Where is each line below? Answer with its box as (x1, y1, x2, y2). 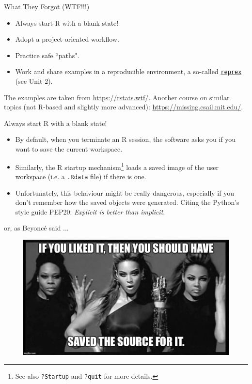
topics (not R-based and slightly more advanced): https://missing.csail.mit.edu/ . (4, 102, 243, 112)
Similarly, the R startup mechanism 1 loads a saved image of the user (15, 160, 219, 172)
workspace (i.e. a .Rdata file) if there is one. (15, 171, 146, 181)
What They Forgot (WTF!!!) (4, 1, 90, 11)
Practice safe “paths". (15, 50, 79, 60)
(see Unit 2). (15, 76, 53, 86)
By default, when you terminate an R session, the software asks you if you (15, 134, 236, 144)
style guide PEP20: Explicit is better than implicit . (15, 206, 165, 216)
